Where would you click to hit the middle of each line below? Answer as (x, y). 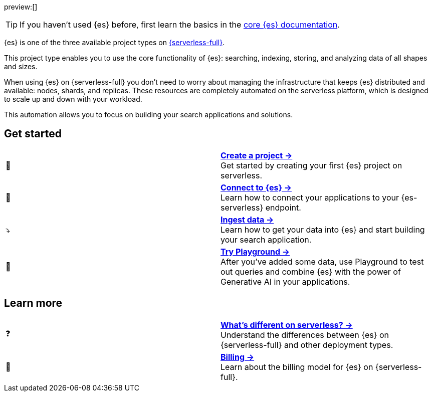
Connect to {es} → (256, 187)
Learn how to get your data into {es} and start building (323, 229)
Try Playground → (255, 251)
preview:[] (21, 7)
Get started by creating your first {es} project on (311, 165)
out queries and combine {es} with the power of (311, 271)
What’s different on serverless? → (287, 325)
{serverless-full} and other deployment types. (307, 345)
